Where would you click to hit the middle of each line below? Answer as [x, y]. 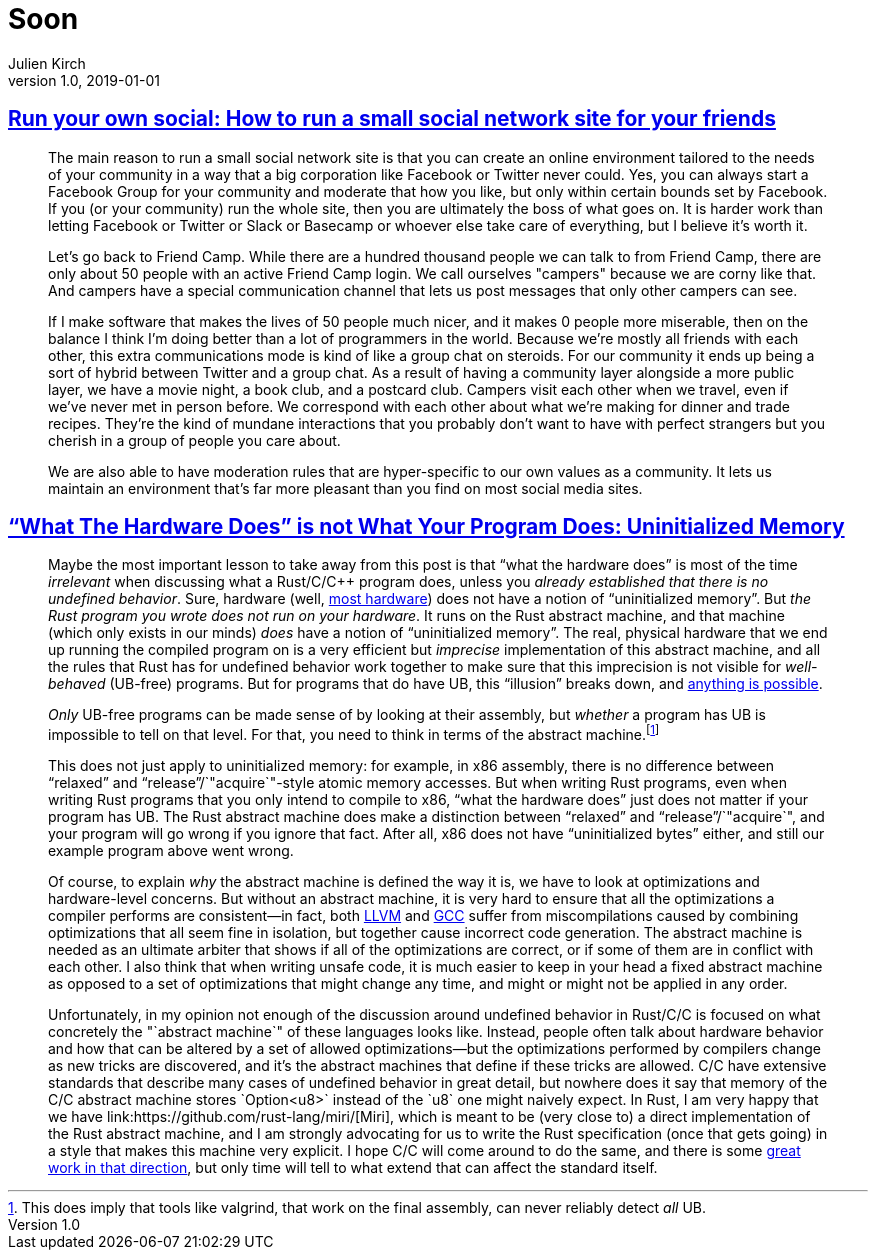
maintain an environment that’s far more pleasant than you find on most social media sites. [345, 488]
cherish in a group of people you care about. [194, 440]
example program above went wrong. [171, 851]
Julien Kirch [47, 63]
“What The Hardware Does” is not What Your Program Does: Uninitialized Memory [426, 527]
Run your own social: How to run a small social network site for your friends [392, 119]
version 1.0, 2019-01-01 [84, 80]
